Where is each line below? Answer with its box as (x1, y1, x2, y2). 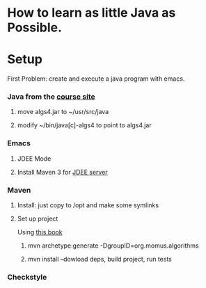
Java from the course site (7, 92, 95, 102)
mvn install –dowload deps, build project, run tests (27, 255, 172, 264)
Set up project (17, 214, 58, 223)
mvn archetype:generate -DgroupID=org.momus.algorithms (27, 241, 200, 250)
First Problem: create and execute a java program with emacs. (7, 74, 185, 83)
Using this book (17, 228, 63, 237)
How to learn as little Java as (7, 5, 176, 21)
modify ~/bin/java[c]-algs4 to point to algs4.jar (17, 121, 152, 129)
